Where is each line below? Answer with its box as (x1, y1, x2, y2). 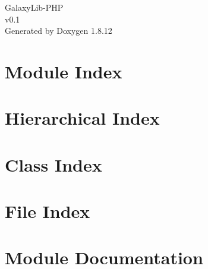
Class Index (5, 152, 102, 176)
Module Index (5, 59, 122, 83)
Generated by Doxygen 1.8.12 (5, 24, 112, 37)
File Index (5, 199, 90, 223)
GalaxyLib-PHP (5, 1, 64, 13)
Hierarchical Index (5, 106, 160, 130)
